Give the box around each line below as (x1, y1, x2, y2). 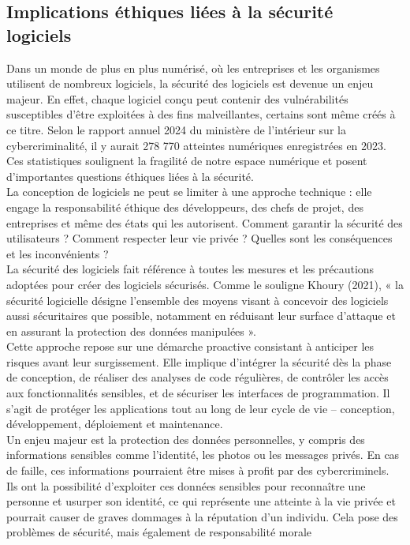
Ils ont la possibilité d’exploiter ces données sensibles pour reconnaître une (6, 477, 366, 494)
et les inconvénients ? (6, 245, 109, 261)
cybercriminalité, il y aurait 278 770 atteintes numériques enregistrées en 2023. (6, 137, 386, 153)
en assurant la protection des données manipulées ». (6, 322, 257, 339)
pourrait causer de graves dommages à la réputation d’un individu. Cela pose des (6, 508, 398, 524)
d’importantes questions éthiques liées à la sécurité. (6, 167, 254, 184)
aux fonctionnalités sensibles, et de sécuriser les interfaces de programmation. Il (6, 385, 390, 401)
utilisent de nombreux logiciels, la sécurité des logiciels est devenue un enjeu (6, 75, 374, 92)
